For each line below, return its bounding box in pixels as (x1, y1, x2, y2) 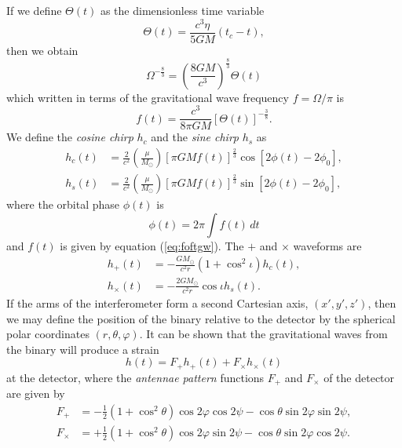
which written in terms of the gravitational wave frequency (6, 89, 289, 105)
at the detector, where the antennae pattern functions (6, 369, 265, 385)
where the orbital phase (6, 196, 120, 213)
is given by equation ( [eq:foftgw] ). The (60, 237, 244, 253)
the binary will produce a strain (6, 341, 159, 357)
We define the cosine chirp (6, 129, 133, 145)
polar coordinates (6, 326, 90, 342)
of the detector (323, 369, 395, 385)
